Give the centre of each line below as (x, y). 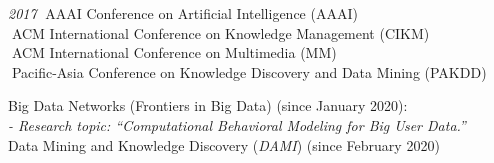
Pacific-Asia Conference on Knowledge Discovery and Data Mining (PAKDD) (249, 71)
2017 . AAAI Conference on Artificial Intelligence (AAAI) (183, 13)
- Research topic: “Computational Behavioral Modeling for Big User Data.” (237, 124)
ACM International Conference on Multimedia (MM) (174, 52)
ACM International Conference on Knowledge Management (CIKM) (220, 32)
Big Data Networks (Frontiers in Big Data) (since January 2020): (208, 105)
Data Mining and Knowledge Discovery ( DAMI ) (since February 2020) (224, 144)
